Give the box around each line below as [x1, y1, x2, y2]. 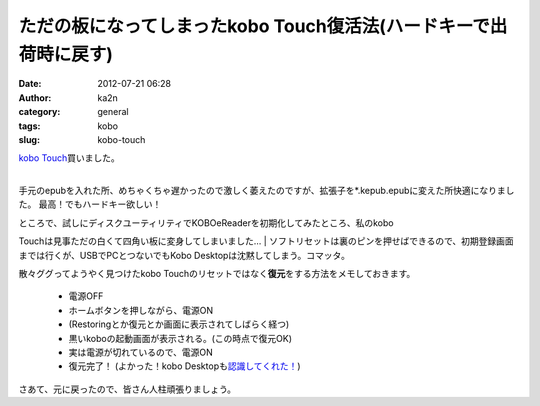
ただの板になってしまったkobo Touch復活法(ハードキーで [18, 15, 490, 37]
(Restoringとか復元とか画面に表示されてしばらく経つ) [68, 318, 290, 330]
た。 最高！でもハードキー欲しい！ [18, 198, 162, 210]
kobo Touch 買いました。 [18, 152, 120, 164]
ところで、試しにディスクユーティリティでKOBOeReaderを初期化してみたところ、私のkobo [18, 216, 394, 229]
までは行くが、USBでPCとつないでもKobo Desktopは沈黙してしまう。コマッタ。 [18, 249, 350, 261]
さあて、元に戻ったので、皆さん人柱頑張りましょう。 [18, 383, 237, 395]
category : [18, 106, 61, 118]
